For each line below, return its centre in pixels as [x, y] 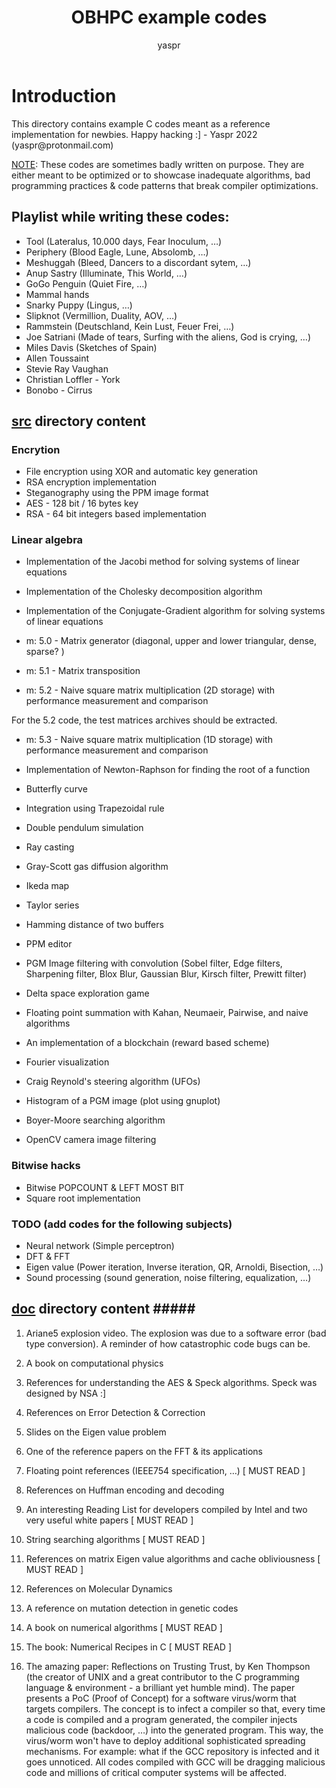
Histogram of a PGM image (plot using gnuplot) [123, 1101]
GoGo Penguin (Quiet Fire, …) [86, 283]
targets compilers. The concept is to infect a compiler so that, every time [175, 1708]
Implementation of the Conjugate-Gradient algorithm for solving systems [175, 611]
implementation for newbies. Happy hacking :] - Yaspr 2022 [134, 134]
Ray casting [50, 847]
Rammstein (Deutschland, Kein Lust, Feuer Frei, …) [130, 326]
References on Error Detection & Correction [115, 1412]
